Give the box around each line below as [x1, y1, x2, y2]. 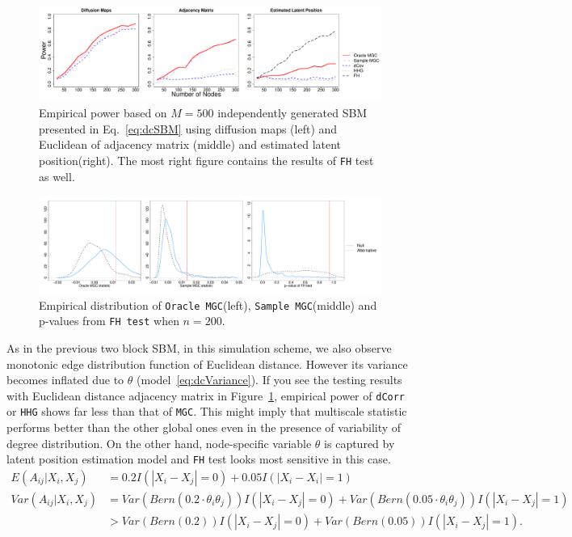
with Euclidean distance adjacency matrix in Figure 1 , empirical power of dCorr [6, 387, 406, 404]
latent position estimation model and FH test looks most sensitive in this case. [6, 450, 391, 467]
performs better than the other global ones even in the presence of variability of [6, 419, 402, 436]
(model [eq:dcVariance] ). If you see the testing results [137, 371, 402, 388]
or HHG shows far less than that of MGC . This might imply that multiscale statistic [6, 403, 407, 420]
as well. [39, 167, 75, 184]
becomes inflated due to [6, 371, 124, 388]
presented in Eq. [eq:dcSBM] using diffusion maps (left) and [39, 120, 338, 137]
